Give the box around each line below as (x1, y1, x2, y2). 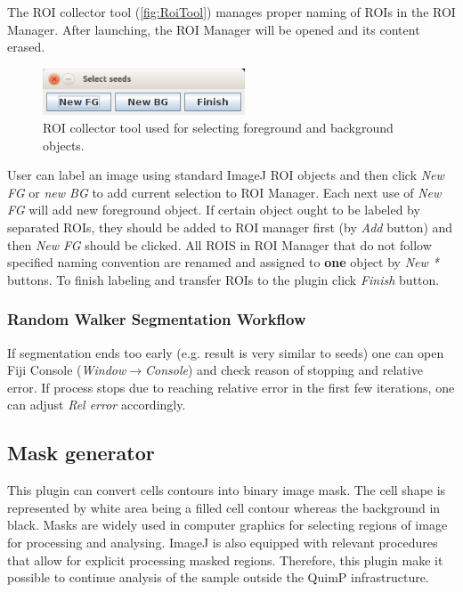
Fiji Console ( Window (7, 361, 126, 379)
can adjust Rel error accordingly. (7, 395, 186, 414)
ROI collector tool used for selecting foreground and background (43, 118, 394, 137)
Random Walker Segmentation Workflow (7, 308, 306, 330)
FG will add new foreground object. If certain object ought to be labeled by (7, 200, 420, 219)
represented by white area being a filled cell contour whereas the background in (7, 498, 441, 516)
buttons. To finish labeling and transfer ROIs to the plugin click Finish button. (7, 270, 440, 288)
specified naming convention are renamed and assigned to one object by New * (7, 253, 439, 272)
